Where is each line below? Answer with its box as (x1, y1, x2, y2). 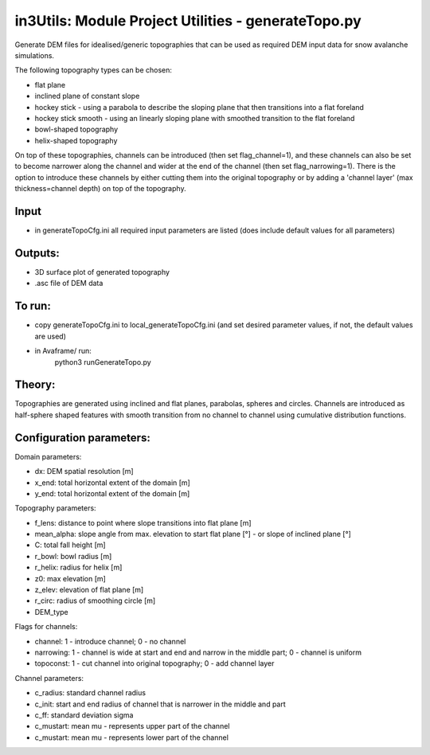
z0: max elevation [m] (34, 573, 107, 583)
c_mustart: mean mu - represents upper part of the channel (34, 722, 230, 731)
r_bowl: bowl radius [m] (34, 551, 112, 561)
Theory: (14, 378, 56, 392)
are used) (34, 331, 67, 341)
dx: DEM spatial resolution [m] (34, 467, 135, 476)
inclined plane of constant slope (34, 92, 140, 101)
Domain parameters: (14, 452, 82, 461)
